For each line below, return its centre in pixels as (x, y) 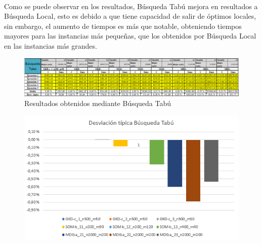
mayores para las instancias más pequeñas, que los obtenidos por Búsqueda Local (130, 36)
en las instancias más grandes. (51, 45)
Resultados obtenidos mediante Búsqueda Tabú (98, 103)
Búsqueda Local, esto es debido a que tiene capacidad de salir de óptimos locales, (130, 16)
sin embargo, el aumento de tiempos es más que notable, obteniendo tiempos (123, 26)
